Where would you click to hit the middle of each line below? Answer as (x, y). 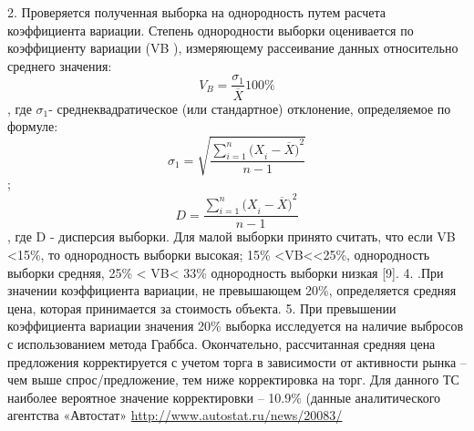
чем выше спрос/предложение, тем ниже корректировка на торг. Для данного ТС (233, 380)
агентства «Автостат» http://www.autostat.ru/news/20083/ (175, 415)
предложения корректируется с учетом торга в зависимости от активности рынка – (237, 361)
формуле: (33, 126)
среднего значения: (60, 65)
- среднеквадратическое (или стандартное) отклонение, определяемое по (250, 108)
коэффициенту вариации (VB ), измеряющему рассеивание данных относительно (233, 48)
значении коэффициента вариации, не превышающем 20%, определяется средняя (232, 290)
